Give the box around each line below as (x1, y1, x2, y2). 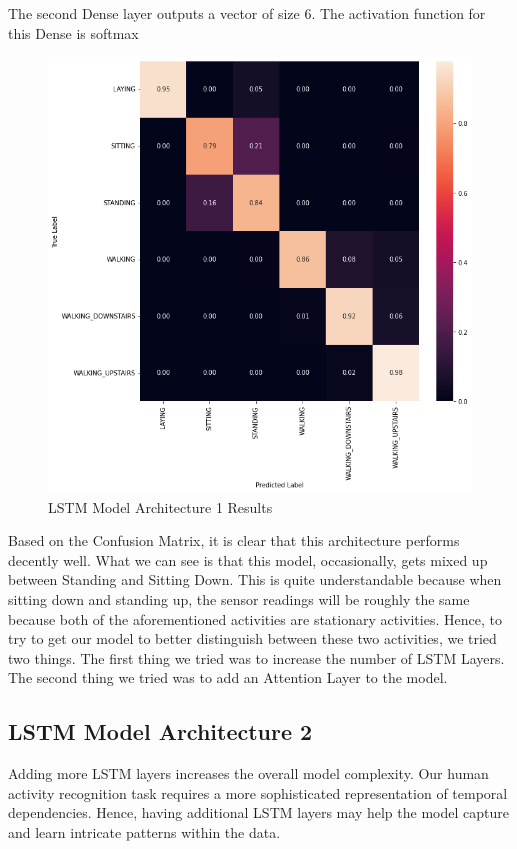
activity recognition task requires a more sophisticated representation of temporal (8, 782, 508, 803)
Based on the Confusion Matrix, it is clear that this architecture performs (8, 530, 460, 551)
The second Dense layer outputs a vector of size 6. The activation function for (8, 3, 486, 23)
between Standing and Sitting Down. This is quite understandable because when (8, 569, 502, 590)
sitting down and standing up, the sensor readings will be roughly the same (8, 589, 470, 610)
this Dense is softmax (8, 22, 139, 43)
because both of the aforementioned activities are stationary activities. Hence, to (8, 608, 502, 629)
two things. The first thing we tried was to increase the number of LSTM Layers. (8, 647, 505, 668)
